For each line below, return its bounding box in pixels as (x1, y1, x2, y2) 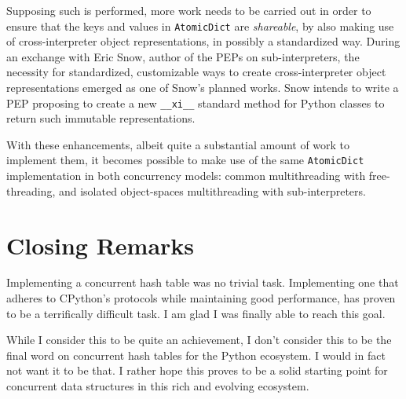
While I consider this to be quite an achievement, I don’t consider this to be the (6, 331, 392, 348)
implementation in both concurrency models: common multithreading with (6, 167, 366, 184)
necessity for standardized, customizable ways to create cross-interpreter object (6, 64, 386, 80)
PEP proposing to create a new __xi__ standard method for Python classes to (6, 94, 385, 111)
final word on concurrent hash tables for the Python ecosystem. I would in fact (6, 346, 386, 363)
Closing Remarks (6, 229, 195, 261)
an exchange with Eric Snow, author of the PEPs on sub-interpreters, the (6, 48, 360, 64)
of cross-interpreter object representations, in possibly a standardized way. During (6, 33, 401, 49)
